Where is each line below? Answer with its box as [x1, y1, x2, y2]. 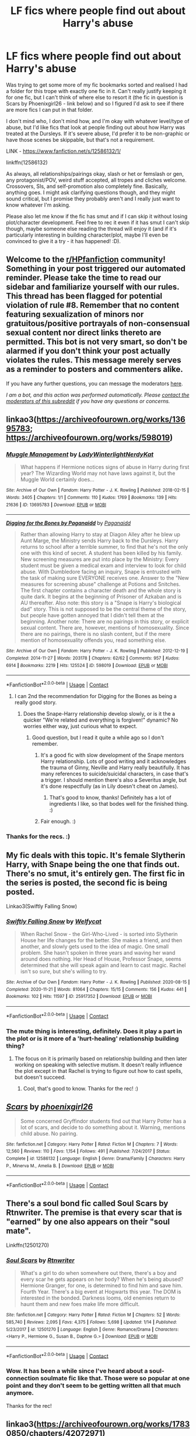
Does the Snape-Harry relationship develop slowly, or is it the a [23, 710, 176, 717]
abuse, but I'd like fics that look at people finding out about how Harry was [6, 124, 185, 131]
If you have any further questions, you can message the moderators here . [6, 379, 183, 387]
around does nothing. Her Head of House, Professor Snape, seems [20, 956, 182, 963]
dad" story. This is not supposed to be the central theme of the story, [20, 606, 187, 613]
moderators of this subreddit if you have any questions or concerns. [6, 397, 170, 405]
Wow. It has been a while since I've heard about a [6, 1367, 148, 1375]
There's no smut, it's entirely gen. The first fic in [6, 869, 185, 879]
